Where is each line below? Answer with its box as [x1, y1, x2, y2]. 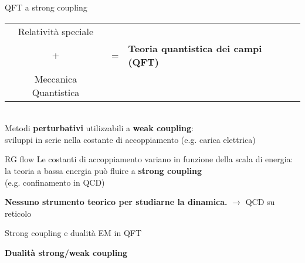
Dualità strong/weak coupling [5, 246, 128, 258]
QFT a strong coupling [5, 1, 87, 13]
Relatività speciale [18, 24, 94, 38]
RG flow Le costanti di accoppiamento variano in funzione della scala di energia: [5, 153, 293, 165]
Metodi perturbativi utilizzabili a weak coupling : [5, 122, 194, 134]
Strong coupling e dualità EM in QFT [5, 227, 142, 239]
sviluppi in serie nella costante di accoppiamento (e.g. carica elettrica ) [5, 133, 256, 145]
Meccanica [34, 71, 77, 86]
